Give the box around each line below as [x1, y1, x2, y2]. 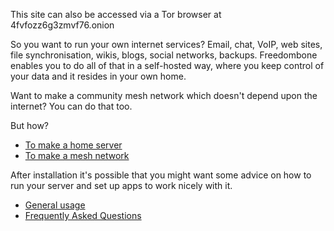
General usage [24, 199, 86, 211]
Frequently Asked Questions [24, 210, 142, 221]
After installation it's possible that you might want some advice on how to [10, 169, 312, 181]
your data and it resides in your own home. [10, 70, 187, 82]
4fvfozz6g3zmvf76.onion [10, 19, 115, 31]
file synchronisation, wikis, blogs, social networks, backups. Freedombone [10, 49, 318, 61]
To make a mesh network [24, 150, 130, 161]
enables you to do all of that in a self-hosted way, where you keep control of [10, 60, 325, 71]
